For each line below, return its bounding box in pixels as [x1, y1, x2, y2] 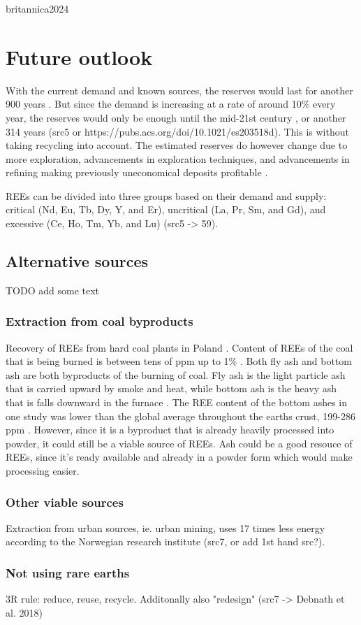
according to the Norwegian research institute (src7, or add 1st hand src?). [6, 534, 325, 549]
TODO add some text [6, 282, 100, 297]
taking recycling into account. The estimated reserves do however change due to [6, 138, 348, 152]
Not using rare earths [6, 563, 130, 581]
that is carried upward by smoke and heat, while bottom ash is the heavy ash [6, 381, 337, 396]
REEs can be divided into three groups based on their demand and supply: [6, 188, 327, 203]
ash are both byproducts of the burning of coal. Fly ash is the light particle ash [6, 367, 346, 382]
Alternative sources [6, 250, 149, 272]
